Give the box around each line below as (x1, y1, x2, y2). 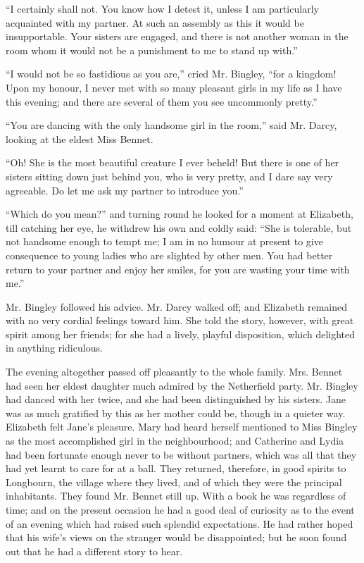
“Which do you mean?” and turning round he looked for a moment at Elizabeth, (6, 206, 353, 221)
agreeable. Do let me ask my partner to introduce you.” (6, 182, 244, 197)
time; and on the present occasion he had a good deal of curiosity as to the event (6, 502, 355, 516)
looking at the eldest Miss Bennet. (6, 131, 153, 146)
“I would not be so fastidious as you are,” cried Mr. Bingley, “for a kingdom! (6, 66, 337, 81)
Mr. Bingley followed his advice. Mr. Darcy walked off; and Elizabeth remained (6, 299, 347, 314)
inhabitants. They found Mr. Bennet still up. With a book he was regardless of (6, 488, 346, 503)
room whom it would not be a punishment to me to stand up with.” (6, 42, 298, 57)
